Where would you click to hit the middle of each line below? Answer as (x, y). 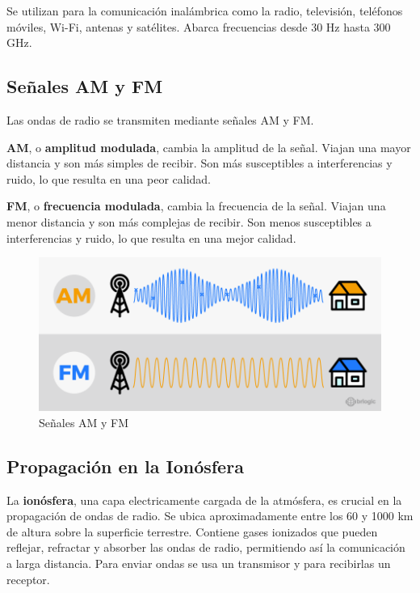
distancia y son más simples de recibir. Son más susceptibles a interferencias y (199, 163)
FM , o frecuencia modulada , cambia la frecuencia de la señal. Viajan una (196, 206)
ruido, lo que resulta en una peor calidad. (109, 178)
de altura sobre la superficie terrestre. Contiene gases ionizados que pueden (192, 531)
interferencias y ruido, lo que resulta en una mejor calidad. (151, 237)
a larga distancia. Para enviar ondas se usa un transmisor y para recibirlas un (199, 563)
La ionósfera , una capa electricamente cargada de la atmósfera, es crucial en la (204, 500)
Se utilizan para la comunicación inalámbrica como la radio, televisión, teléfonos (205, 11)
